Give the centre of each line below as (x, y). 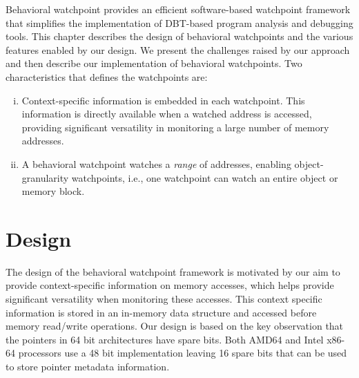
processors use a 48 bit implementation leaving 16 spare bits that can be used (183, 353)
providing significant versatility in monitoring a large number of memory (175, 127)
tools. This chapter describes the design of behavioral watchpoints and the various (179, 36)
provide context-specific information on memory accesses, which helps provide (170, 285)
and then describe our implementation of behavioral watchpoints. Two (154, 63)
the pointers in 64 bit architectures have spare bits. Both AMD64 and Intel (165, 339)
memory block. (53, 191)
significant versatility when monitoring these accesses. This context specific (164, 299)
